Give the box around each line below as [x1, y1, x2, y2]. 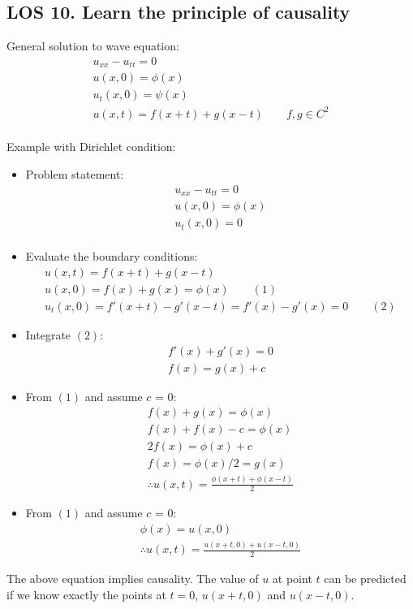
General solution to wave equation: [6, 37, 179, 54]
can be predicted [324, 570, 407, 587]
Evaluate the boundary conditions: [25, 248, 198, 265]
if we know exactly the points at [6, 585, 166, 603]
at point [272, 570, 312, 587]
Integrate [25, 326, 71, 343]
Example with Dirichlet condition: [6, 138, 176, 155]
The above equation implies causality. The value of [6, 570, 259, 587]
